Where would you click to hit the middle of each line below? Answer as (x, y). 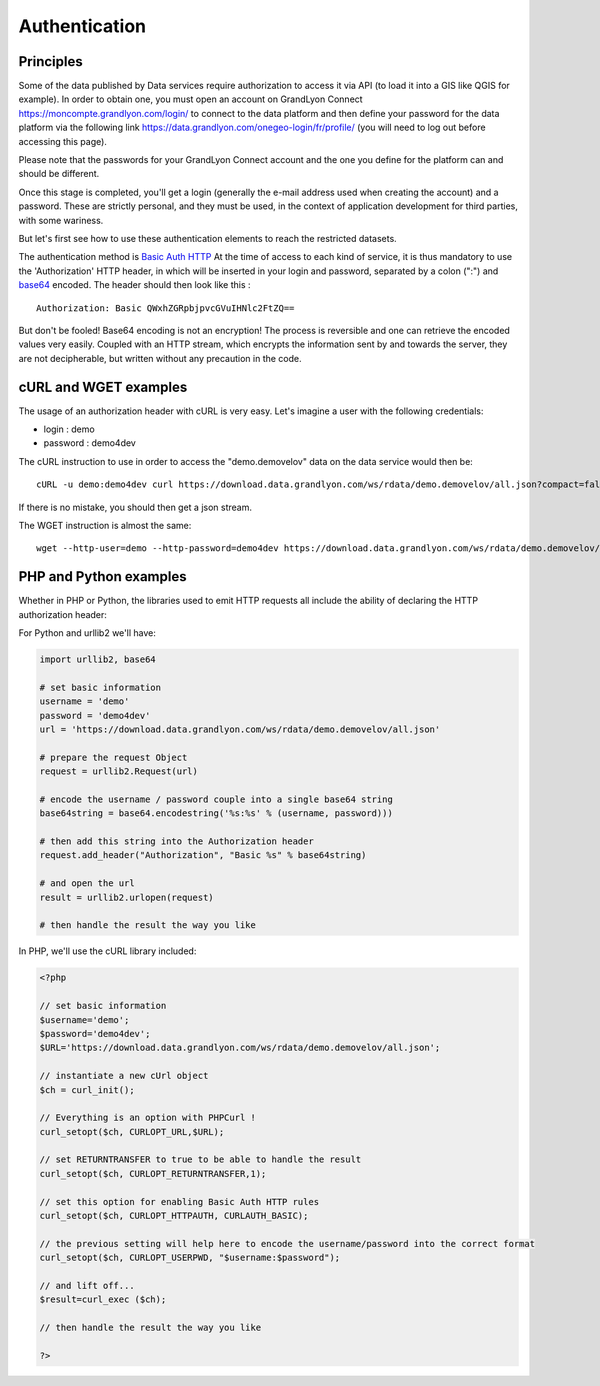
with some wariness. (61, 220)
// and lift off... (87, 1285)
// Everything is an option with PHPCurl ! (148, 1118)
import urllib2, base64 (98, 659)
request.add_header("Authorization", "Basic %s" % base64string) (203, 855)
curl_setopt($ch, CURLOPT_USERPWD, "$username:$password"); (190, 1258)
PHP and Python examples (102, 576)
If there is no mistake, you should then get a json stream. (135, 507)
